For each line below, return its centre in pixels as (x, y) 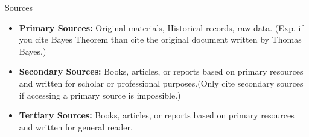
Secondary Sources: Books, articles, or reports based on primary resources (161, 71)
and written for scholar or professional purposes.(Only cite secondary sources (161, 83)
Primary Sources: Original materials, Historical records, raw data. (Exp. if (161, 27)
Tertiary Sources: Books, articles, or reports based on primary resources (157, 115)
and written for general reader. (76, 126)
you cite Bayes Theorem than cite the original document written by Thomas (160, 39)
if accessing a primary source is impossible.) (100, 95)
